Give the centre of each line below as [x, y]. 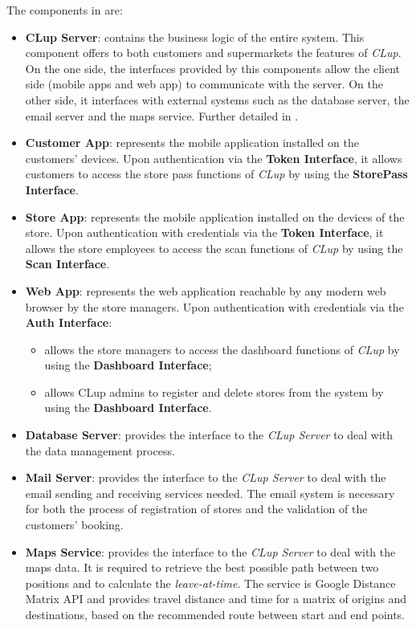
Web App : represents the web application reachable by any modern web [206, 290]
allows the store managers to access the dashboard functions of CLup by [222, 349]
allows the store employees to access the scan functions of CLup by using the [214, 248]
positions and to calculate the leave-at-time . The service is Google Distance [210, 583]
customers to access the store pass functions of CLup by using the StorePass [216, 174]
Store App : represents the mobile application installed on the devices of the [215, 216]
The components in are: [65, 10]
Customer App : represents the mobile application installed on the [192, 143]
